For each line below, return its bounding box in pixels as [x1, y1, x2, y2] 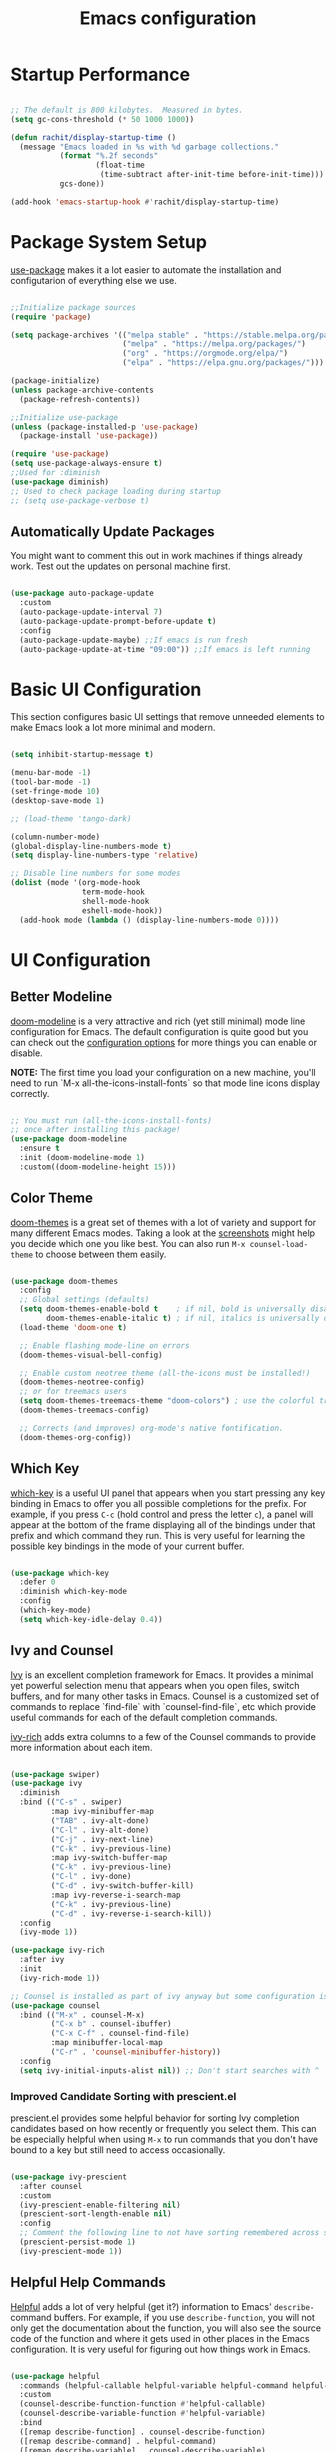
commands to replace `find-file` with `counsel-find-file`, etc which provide [10, 1700, 317, 1712]
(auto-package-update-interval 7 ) [19, 607, 163, 617]
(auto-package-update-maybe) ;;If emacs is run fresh [19, 635, 248, 645]
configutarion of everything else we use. [10, 274, 177, 286]
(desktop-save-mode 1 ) [10, 795, 105, 806]
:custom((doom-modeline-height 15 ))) [19, 1162, 177, 1172]
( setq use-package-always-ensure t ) [10, 458, 163, 469]
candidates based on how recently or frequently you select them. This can [10, 2122, 317, 2134]
